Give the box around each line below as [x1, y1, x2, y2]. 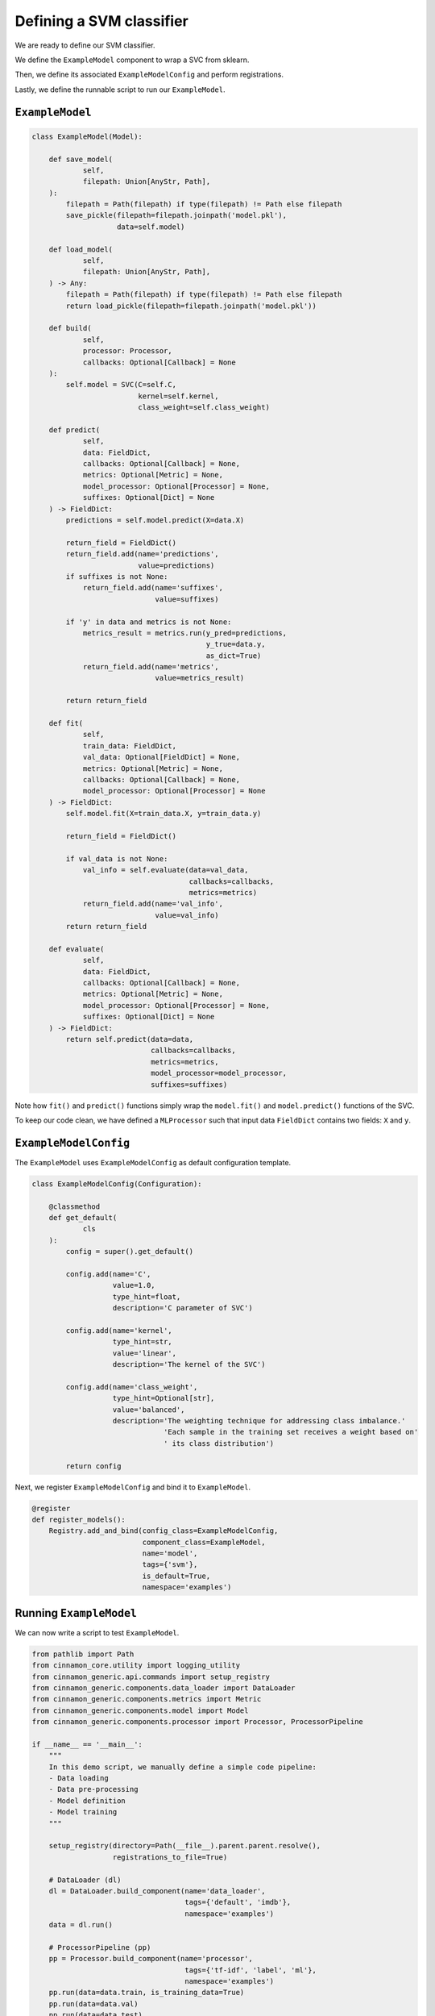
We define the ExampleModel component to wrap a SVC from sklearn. [14, 55, 250, 65]
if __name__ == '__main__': [31, 1739, 143, 1749]
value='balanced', [112, 1405, 185, 1414]
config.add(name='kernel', [65, 1326, 172, 1335]
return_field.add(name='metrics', [82, 662, 219, 672]
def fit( [48, 719, 84, 728]
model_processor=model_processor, [150, 1068, 288, 1078]
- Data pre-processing [48, 1785, 139, 1794]
